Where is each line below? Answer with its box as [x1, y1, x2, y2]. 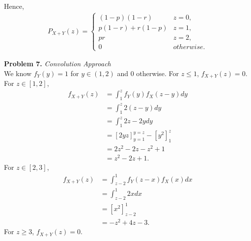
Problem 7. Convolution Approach [4, 58, 111, 69]
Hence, [4, 1, 24, 11]
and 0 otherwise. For [117, 68, 179, 78]
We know [4, 68, 31, 78]
